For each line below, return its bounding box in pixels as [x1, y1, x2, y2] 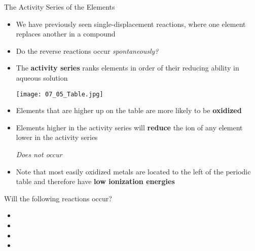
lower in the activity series [16, 132, 98, 142]
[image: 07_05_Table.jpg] [16, 90, 103, 98]
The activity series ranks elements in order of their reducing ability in [16, 62, 239, 73]
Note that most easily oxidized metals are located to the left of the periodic [16, 166, 251, 176]
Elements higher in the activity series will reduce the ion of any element [16, 122, 243, 132]
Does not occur [16, 149, 62, 159]
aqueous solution [16, 72, 68, 83]
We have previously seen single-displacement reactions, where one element [16, 18, 246, 29]
